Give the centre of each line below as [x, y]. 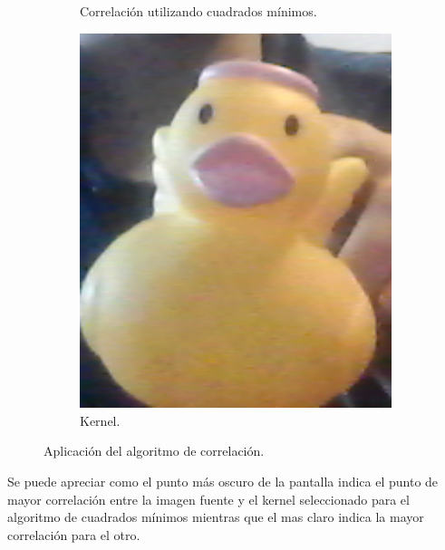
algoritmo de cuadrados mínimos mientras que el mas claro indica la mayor [216, 517]
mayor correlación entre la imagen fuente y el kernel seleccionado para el [208, 499]
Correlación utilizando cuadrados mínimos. [198, 11]
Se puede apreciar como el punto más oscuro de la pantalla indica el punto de [223, 481]
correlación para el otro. [74, 534]
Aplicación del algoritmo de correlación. [154, 451]
